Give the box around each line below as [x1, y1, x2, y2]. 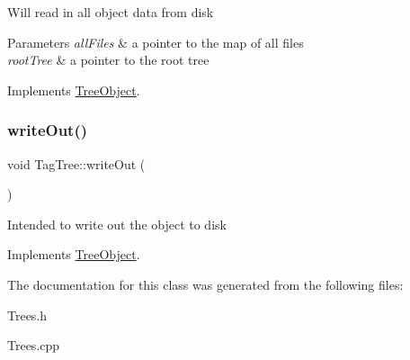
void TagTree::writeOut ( [7, 154, 146, 173]
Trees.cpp [7, 336, 60, 355]
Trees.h [7, 305, 48, 324]
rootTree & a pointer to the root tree [7, 50, 209, 69]
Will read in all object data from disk [7, 3, 214, 21]
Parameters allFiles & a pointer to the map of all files [7, 32, 304, 51]
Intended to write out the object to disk [7, 214, 227, 233]
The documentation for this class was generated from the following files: [7, 274, 404, 293]
